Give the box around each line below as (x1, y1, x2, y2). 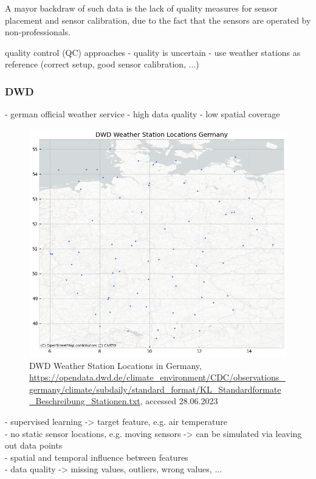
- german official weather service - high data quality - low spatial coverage (5, 108, 280, 120)
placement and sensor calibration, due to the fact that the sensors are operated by (5, 13, 311, 26)
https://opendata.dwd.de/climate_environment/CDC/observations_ (29, 371, 286, 384)
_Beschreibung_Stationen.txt (29, 395, 140, 407)
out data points (5, 439, 63, 452)
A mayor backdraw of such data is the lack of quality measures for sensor (5, 2, 278, 14)
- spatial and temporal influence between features (5, 450, 188, 463)
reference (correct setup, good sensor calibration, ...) (5, 58, 199, 71)
